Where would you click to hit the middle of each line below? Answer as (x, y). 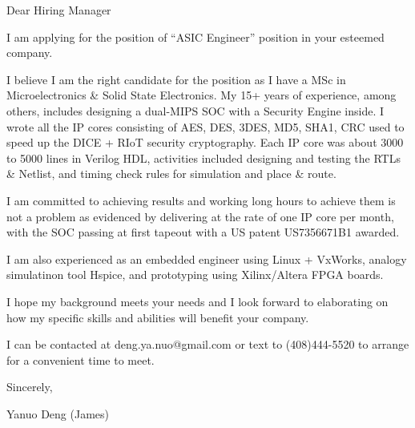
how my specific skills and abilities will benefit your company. (158, 317)
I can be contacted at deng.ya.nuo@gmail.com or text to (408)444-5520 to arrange (208, 344)
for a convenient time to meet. (81, 359)
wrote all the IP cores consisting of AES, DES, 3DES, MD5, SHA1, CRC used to (205, 126)
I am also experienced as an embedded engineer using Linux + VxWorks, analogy (207, 258)
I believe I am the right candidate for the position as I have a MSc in (176, 79)
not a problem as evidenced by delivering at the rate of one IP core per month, (200, 216)
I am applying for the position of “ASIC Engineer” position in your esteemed (195, 36)
